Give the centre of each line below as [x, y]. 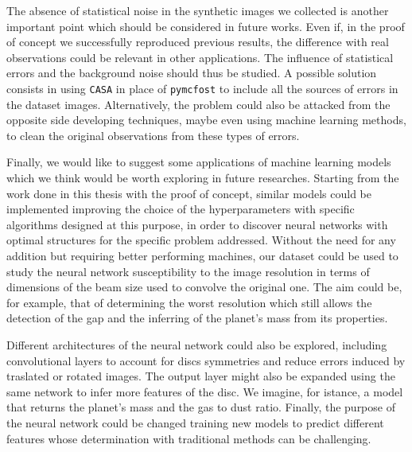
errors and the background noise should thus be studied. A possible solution [192, 73]
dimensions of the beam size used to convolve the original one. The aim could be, [204, 287]
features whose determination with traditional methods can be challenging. [189, 438]
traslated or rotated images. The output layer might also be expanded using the [201, 376]
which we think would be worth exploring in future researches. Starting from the [203, 177]
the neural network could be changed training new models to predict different [195, 422]
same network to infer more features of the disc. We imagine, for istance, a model [205, 391]
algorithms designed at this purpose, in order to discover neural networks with [197, 224]
